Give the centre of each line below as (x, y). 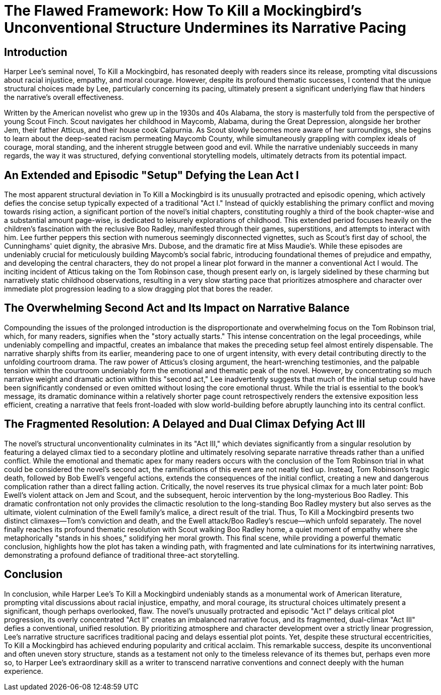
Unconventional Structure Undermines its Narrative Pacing (205, 28)
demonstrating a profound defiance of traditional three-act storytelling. (122, 555)
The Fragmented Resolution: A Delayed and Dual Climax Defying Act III (185, 424)
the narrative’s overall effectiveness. (64, 97)
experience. (24, 671)
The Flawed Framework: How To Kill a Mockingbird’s (183, 11)
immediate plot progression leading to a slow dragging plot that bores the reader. (139, 289)
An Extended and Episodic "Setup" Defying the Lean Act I (151, 175)
